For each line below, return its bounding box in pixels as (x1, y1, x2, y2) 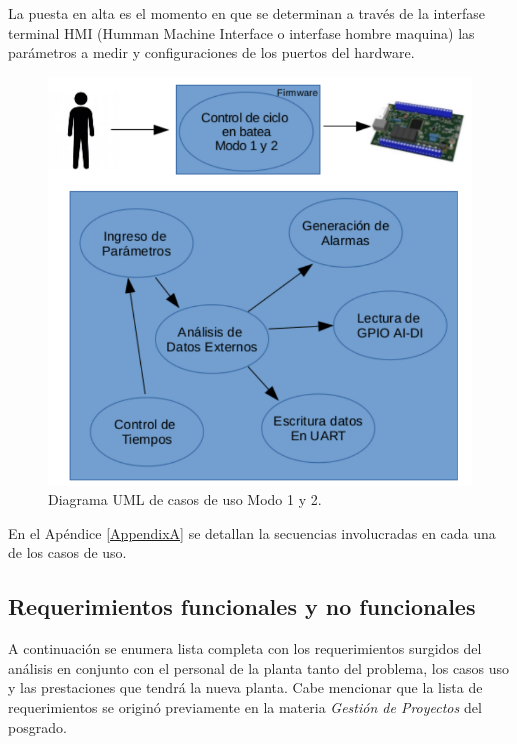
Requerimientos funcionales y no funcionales (8, 591, 476, 622)
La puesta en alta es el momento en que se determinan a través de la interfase (8, 3, 485, 23)
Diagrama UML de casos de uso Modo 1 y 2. (48, 489, 322, 510)
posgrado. (8, 716, 67, 737)
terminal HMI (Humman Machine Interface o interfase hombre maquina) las (8, 22, 475, 43)
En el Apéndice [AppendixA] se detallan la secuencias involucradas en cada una (8, 522, 496, 543)
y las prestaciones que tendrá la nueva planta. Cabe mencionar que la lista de (8, 677, 483, 698)
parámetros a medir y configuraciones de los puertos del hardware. (8, 42, 415, 63)
